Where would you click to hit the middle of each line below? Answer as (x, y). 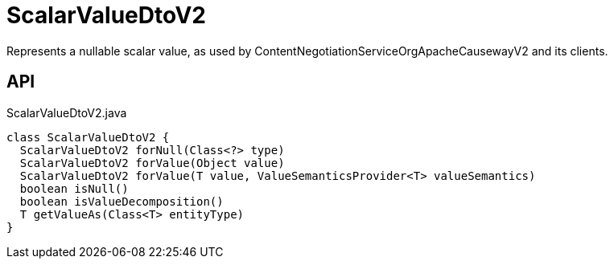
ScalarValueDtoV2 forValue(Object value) (152, 163)
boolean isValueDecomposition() (122, 201)
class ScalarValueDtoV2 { (88, 137)
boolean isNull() (74, 188)
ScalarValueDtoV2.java (67, 112)
